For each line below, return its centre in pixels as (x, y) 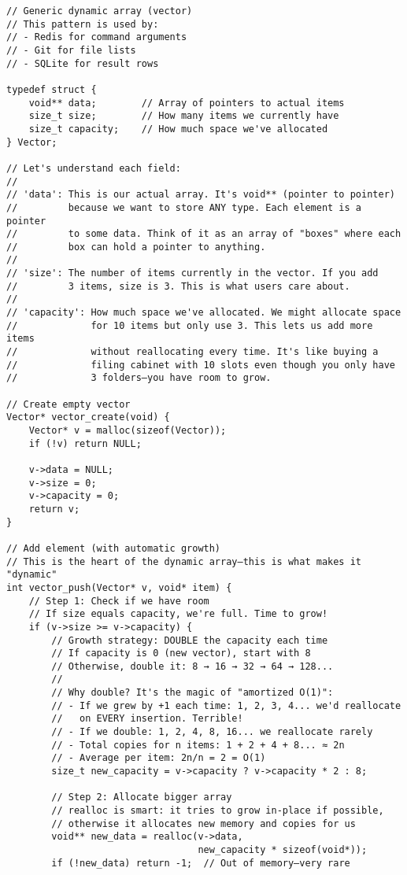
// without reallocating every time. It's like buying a (192, 352)
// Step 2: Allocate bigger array (142, 797)
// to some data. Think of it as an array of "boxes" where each (204, 234)
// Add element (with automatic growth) (114, 548)
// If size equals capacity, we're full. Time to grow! (178, 614)
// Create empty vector (68, 404)
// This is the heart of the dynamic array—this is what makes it (184, 561)
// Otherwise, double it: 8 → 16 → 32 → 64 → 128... (192, 666)
